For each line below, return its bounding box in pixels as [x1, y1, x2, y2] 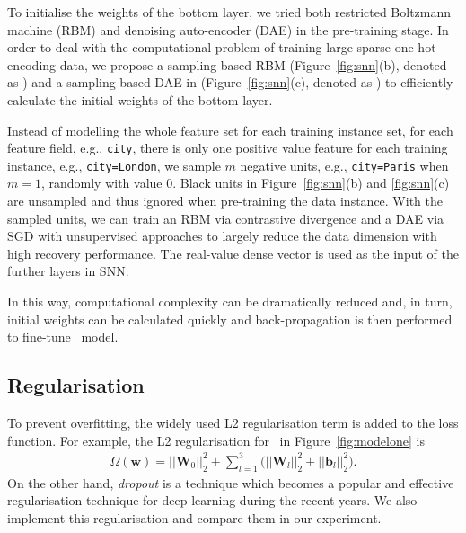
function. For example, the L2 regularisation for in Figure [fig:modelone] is [7, 431, 425, 449]
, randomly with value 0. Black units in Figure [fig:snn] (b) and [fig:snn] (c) [40, 173, 450, 192]
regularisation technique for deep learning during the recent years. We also [7, 491, 418, 510]
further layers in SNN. [7, 262, 129, 280]
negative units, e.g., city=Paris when [240, 155, 449, 174]
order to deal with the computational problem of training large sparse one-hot [7, 38, 436, 57]
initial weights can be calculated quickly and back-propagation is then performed [7, 309, 453, 328]
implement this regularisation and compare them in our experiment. [7, 508, 382, 527]
